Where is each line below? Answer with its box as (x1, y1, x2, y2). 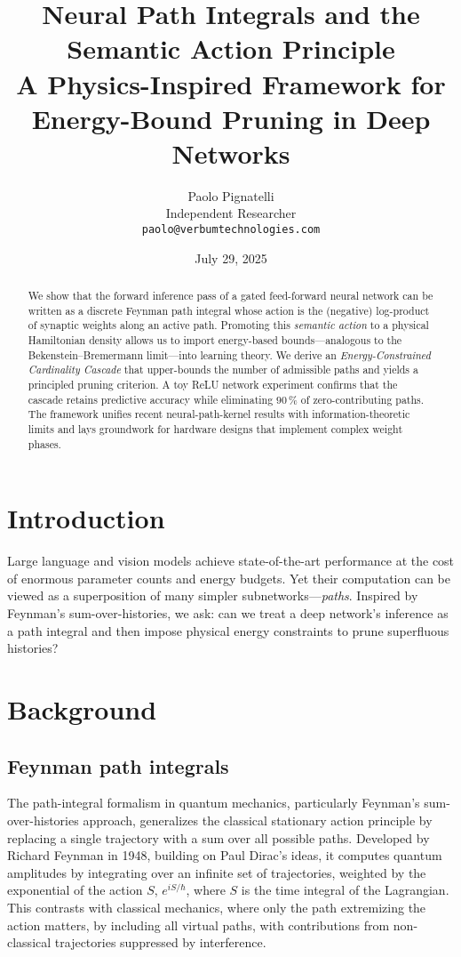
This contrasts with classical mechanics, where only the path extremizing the (7, 897, 426, 916)
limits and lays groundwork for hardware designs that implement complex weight (28, 422, 403, 437)
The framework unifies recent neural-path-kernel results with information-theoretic (28, 406, 410, 422)
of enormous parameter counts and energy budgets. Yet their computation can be (7, 568, 450, 587)
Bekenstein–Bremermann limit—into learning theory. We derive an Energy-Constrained (28, 347, 431, 362)
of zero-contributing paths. (300, 391, 425, 406)
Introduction (7, 500, 165, 536)
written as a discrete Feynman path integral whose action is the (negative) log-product (28, 302, 430, 318)
